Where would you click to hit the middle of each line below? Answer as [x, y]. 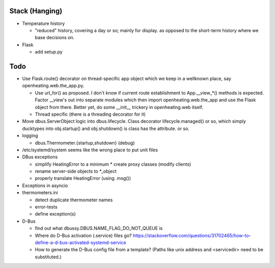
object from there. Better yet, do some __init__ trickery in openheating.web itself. [119, 107]
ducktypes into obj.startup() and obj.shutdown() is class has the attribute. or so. [106, 128]
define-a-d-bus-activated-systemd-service [81, 243]
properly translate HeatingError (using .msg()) [83, 178]
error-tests [46, 207]
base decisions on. [55, 38]
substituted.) [48, 257]
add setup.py [49, 52]
